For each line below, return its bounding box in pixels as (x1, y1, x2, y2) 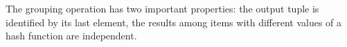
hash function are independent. (6, 28, 137, 43)
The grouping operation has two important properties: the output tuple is (6, 1, 319, 15)
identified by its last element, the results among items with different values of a (6, 15, 342, 29)
